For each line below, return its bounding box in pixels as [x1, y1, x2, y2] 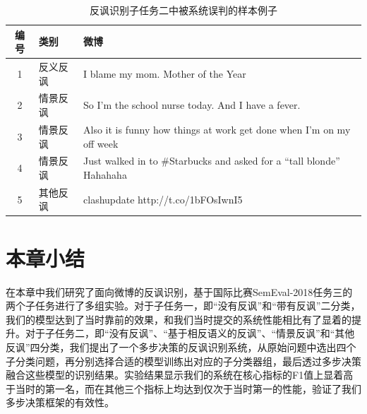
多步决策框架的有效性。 [6, 395, 114, 410]
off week [83, 136, 119, 150]
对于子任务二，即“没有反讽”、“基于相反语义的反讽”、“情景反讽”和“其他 [25, 326, 355, 341]
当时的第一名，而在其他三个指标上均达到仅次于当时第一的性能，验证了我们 [15, 381, 361, 396]
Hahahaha [83, 167, 127, 182]
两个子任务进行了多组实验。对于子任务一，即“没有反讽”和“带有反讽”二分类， [6, 298, 361, 313]
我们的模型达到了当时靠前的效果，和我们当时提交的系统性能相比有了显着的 [6, 312, 351, 326]
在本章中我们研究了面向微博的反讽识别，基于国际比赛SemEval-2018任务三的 [6, 284, 353, 299]
